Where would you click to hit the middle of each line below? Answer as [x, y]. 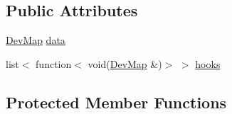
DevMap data [36, 40]
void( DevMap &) [125, 63]
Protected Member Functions [116, 102]
